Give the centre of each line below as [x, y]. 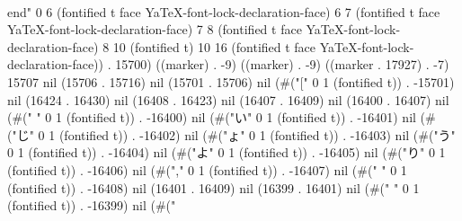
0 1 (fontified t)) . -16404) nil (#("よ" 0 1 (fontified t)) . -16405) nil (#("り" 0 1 [227, 152]
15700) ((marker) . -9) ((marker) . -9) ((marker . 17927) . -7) [282, 64]
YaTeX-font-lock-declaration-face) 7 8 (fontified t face [155, 29]
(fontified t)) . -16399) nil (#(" [92, 205]
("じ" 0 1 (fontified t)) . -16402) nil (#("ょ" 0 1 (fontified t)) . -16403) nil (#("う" [231, 134]
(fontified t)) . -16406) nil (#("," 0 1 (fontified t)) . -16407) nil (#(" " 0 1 [207, 169]
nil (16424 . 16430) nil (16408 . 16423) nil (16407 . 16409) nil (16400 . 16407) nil [228, 99]
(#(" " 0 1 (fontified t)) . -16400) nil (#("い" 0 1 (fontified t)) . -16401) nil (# [222, 117]
